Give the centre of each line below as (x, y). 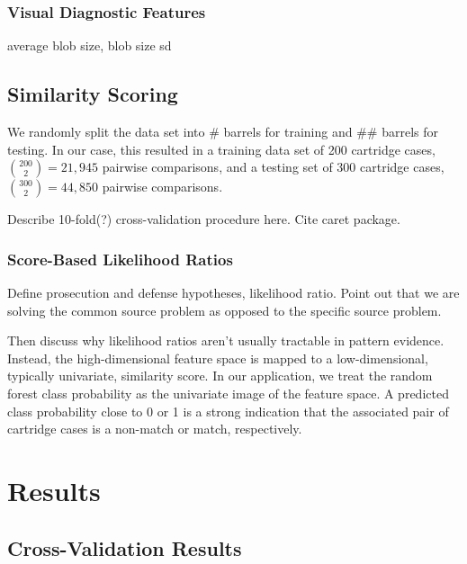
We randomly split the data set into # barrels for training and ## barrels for (223, 132)
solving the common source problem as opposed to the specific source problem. (225, 310)
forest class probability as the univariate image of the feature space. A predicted (228, 393)
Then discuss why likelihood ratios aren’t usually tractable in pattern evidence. (226, 340)
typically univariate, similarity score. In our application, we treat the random (220, 376)
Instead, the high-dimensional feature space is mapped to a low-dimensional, (218, 358)
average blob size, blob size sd (90, 45)
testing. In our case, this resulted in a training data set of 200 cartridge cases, (221, 149)
